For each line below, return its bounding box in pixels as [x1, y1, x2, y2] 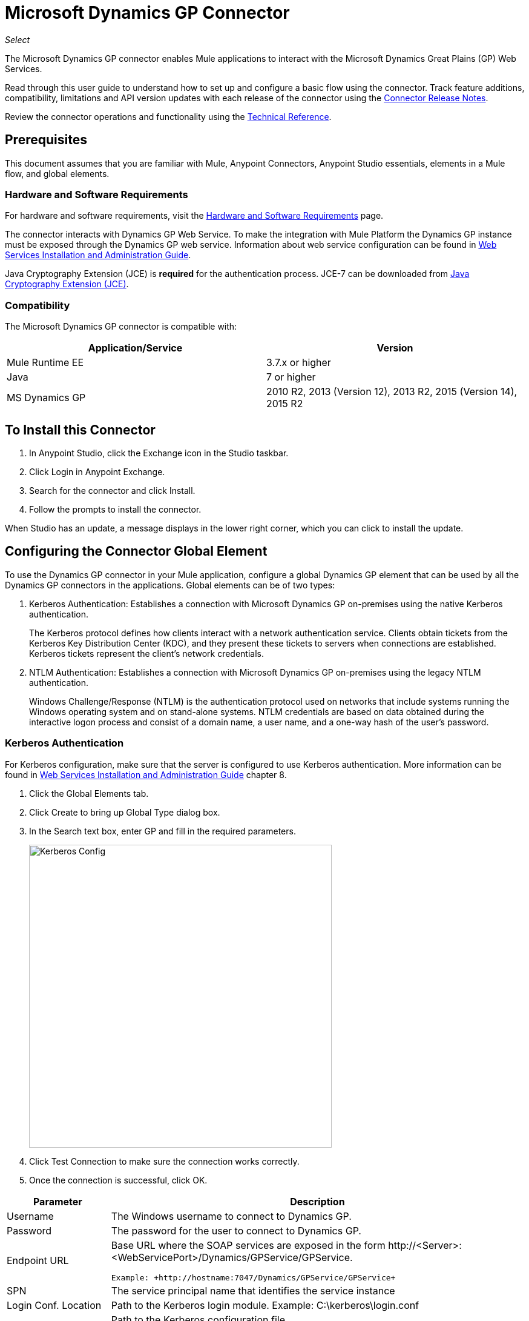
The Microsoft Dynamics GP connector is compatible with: [5, 321, 237, 332]
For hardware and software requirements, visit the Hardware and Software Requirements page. [5, 210, 384, 221]
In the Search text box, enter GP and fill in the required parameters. [29, 825, 296, 836]
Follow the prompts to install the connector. [29, 504, 202, 514]
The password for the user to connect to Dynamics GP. [111, 1224, 361, 1237]
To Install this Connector [5, 422, 156, 438]
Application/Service [88, 342, 183, 354]
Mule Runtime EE [7, 356, 84, 369]
